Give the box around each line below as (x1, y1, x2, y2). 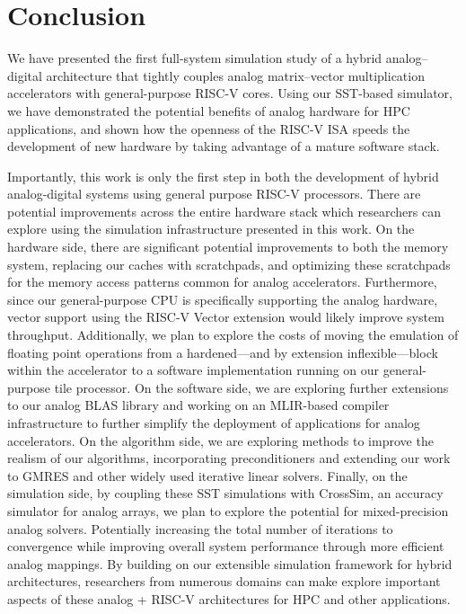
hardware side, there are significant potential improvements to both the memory (7, 237, 449, 256)
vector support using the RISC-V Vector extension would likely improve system (7, 307, 444, 326)
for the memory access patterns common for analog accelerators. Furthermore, (7, 272, 437, 291)
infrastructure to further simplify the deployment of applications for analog (7, 414, 420, 432)
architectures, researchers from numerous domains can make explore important (7, 572, 441, 591)
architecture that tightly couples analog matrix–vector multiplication (46, 66, 425, 85)
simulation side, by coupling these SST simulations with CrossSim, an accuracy (7, 484, 444, 503)
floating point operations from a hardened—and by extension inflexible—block (7, 343, 438, 361)
